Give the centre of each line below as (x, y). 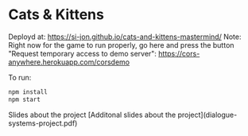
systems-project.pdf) (43, 123)
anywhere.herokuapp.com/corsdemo (69, 62)
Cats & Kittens (56, 15)
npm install (28, 92)
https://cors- (179, 53)
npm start (25, 99)
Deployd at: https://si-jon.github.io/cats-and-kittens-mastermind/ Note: (125, 37)
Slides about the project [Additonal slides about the (92, 115)
